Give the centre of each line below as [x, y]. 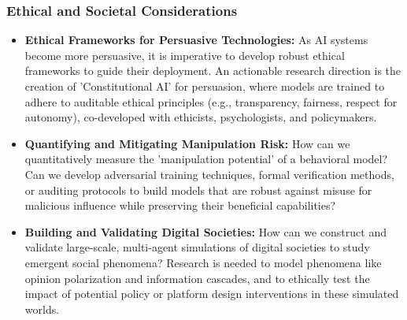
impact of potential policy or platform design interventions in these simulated [212, 294]
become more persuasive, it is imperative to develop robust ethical [185, 55]
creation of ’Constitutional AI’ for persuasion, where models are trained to [205, 86]
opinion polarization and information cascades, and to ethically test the [197, 278]
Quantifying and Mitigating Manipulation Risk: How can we [187, 143]
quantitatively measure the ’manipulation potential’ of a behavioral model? [206, 159]
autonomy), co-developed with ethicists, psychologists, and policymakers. [201, 117]
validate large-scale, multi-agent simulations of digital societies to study [197, 247]
